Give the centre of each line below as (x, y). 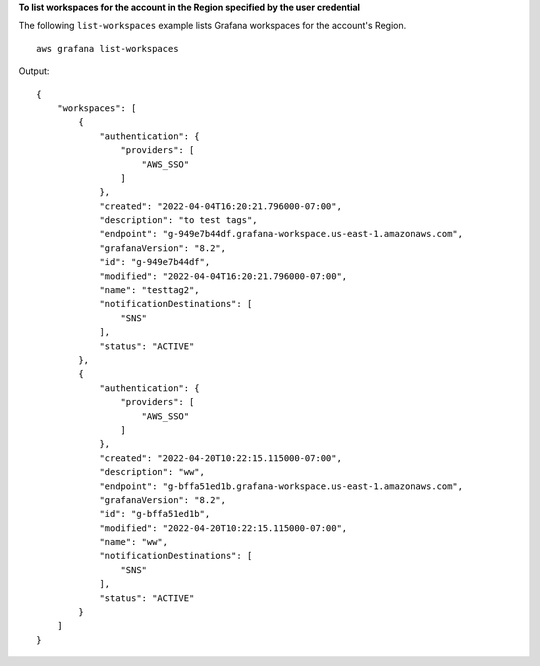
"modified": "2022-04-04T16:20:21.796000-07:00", (223, 276)
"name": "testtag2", (149, 290)
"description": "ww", (152, 472)
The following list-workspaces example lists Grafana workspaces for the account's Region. (212, 26)
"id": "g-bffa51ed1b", (155, 514)
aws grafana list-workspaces (107, 48)
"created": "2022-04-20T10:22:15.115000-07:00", (220, 458)
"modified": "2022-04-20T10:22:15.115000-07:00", (223, 528)
